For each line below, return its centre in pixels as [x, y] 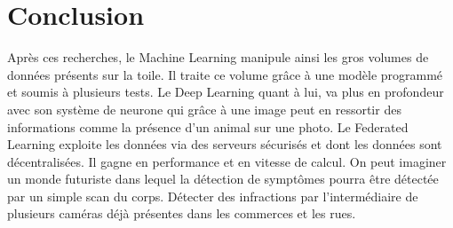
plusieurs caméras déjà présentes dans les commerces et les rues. [182, 213]
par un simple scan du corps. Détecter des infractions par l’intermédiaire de [213, 196]
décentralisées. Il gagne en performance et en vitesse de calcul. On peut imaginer [227, 161]
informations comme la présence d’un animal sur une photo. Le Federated [208, 126]
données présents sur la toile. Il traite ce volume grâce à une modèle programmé [225, 74]
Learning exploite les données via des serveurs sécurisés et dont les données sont [225, 144]
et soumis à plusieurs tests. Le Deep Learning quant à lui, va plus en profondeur [226, 92]
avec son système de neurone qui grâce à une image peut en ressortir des [204, 109]
